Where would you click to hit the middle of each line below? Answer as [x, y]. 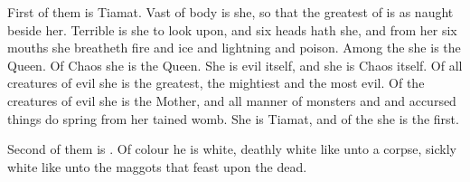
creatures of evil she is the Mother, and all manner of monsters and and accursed [232, 100]
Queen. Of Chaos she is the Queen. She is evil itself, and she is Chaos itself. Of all [235, 65]
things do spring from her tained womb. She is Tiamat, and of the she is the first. [233, 118]
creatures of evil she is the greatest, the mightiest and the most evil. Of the [216, 83]
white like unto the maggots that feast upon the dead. [157, 166]
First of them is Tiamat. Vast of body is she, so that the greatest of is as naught [230, 12]
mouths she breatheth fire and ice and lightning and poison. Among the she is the [234, 48]
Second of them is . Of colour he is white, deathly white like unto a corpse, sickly [232, 149]
